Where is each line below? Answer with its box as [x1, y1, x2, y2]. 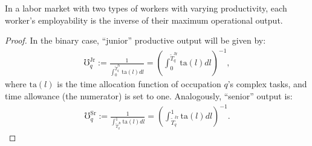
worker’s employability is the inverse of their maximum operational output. [5, 13, 283, 26]
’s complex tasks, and [227, 78, 307, 90]
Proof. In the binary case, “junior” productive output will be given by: [5, 34, 266, 47]
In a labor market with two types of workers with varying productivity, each [5, 2, 287, 14]
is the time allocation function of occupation [57, 78, 221, 90]
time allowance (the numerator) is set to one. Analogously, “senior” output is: [5, 90, 293, 102]
